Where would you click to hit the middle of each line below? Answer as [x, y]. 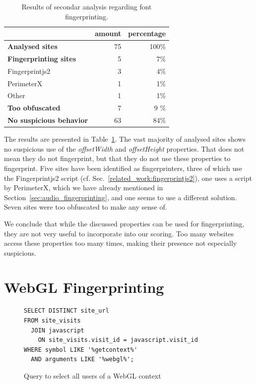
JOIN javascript [58, 330]
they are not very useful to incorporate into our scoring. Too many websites [119, 233]
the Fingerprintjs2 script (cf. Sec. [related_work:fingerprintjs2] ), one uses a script [128, 178]
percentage [147, 33]
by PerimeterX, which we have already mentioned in [84, 188]
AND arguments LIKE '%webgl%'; [82, 359]
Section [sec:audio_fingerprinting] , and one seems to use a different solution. [121, 197]
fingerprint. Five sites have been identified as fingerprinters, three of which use [123, 168]
